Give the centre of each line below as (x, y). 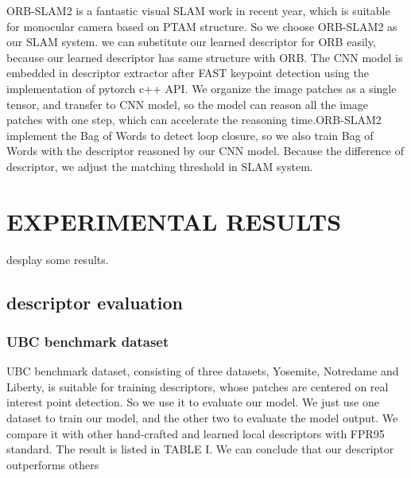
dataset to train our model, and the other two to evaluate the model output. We (202, 418)
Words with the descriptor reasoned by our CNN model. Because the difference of (205, 151)
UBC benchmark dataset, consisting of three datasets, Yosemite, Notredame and (203, 371)
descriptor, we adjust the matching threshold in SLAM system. (160, 166)
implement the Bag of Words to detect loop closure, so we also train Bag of (190, 135)
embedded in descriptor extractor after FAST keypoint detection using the (188, 73)
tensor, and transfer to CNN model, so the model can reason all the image (188, 104)
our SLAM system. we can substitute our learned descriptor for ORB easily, (191, 42)
